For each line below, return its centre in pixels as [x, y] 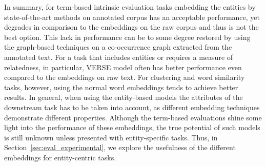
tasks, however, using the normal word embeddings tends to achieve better [121, 87]
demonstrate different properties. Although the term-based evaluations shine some [133, 117]
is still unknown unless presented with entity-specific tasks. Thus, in [111, 137]
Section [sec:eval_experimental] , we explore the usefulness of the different [120, 147]
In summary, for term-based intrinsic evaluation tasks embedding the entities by [130, 7]
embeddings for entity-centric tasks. [60, 157]
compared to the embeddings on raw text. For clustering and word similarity [125, 77]
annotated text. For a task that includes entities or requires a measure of [119, 57]
